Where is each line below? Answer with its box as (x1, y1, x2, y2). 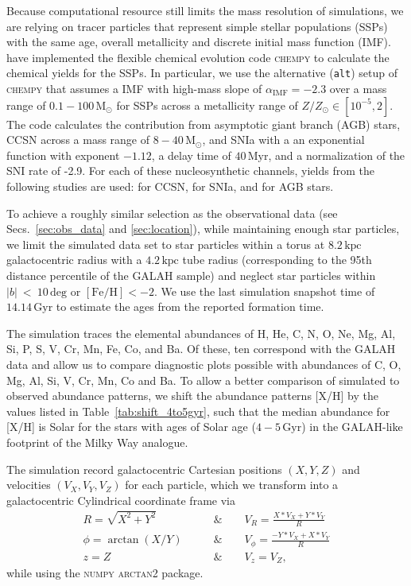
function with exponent (6, 146, 120, 163)
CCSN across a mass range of (6, 131, 150, 148)
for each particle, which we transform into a (125, 476, 339, 493)
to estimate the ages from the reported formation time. (56, 298, 324, 315)
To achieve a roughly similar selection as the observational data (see (6, 204, 338, 221)
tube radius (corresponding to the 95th (182, 251, 372, 268)
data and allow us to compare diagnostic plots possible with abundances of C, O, (6, 355, 401, 372)
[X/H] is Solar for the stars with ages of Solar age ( (6, 418, 256, 435)
